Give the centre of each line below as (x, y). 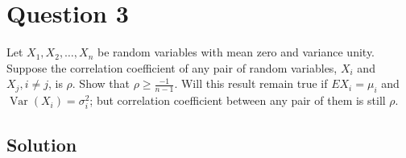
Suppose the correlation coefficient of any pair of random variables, (172, 67)
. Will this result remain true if (251, 83)
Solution (42, 144)
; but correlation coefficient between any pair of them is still (238, 100)
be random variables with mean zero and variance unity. (236, 52)
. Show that (101, 83)
